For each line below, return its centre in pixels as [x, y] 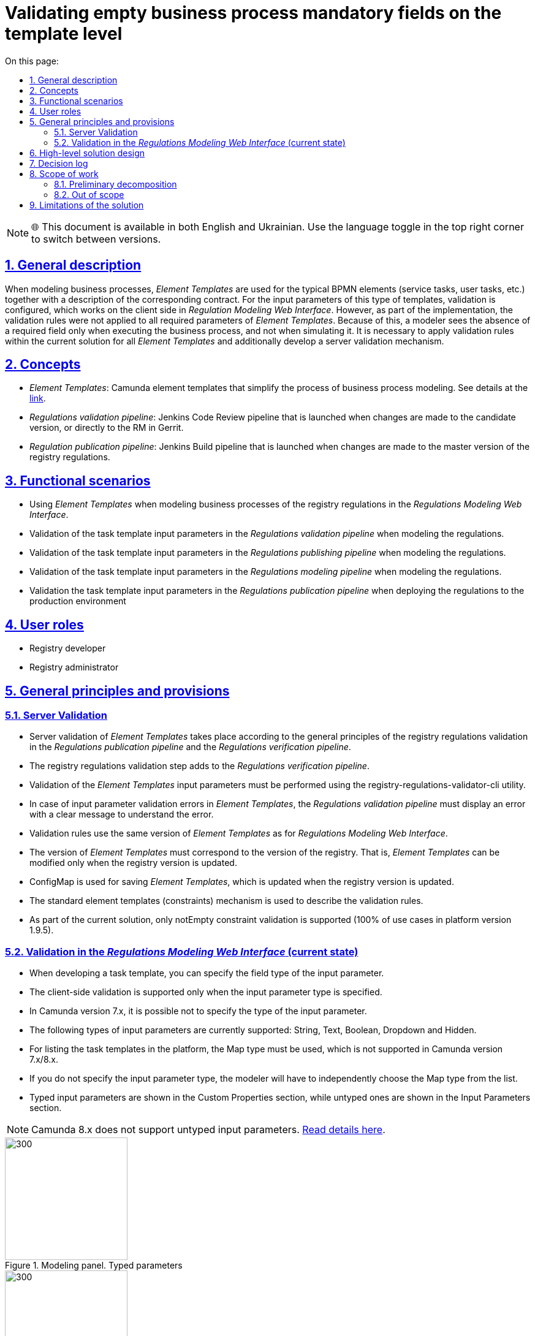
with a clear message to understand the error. [122, 814]
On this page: [32, 61]
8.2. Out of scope [89, 194]
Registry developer [68, 648]
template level [64, 34]
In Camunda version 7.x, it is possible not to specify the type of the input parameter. [198, 1011]
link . [38, 398]
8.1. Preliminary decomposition [116, 184]
